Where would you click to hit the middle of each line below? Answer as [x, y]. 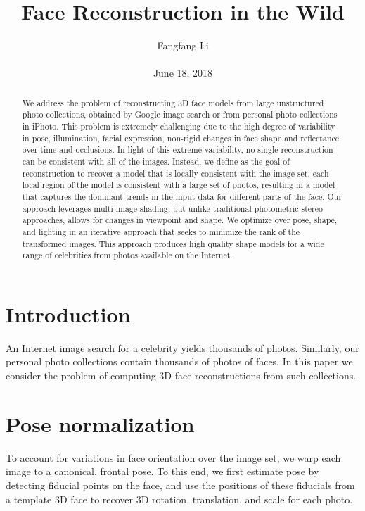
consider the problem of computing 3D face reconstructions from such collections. [181, 376]
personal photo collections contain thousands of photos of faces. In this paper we [179, 361]
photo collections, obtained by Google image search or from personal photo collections [180, 114]
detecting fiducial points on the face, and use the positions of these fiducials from [180, 485]
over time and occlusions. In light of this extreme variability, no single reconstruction [178, 150]
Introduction [68, 314]
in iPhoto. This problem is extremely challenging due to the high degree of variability [179, 126]
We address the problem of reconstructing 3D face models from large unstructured [173, 102]
